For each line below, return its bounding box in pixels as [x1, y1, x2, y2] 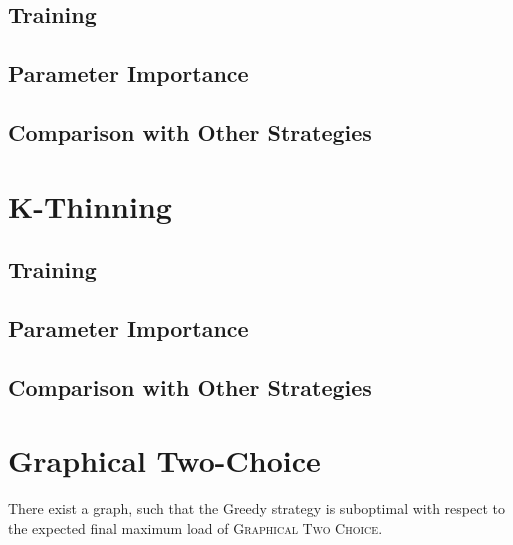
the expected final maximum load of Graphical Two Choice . [8, 517, 383, 538]
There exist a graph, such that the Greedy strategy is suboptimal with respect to [8, 498, 505, 519]
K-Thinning [8, 185, 172, 226]
